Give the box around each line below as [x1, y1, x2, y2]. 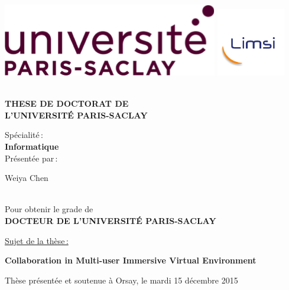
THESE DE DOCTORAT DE [5, 97, 129, 110]
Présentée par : [5, 151, 58, 164]
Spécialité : [5, 128, 43, 141]
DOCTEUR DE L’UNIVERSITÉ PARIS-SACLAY [5, 214, 216, 226]
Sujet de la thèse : [5, 234, 69, 246]
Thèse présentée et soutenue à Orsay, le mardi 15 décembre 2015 [5, 273, 238, 286]
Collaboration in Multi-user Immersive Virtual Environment [5, 254, 256, 266]
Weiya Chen [5, 172, 48, 184]
